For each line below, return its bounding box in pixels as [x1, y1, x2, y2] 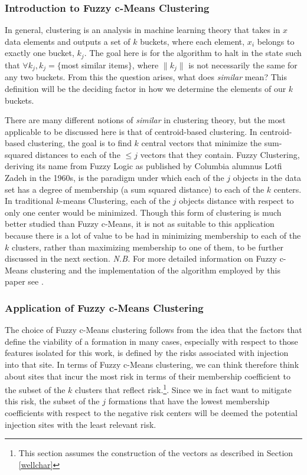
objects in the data [233, 171, 301, 184]
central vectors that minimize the [141, 137, 262, 149]
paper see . [5, 275, 44, 288]
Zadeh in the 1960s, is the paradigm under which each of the [5, 171, 224, 184]
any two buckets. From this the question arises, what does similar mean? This [5, 71, 287, 83]
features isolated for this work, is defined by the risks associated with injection [5, 347, 289, 359]
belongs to [257, 35, 295, 47]
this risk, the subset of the [5, 395, 100, 407]
